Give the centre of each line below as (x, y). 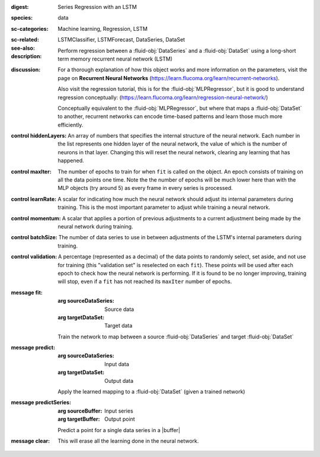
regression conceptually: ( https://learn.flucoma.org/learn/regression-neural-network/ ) (163, 97)
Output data (119, 380)
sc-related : (25, 40)
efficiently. (71, 125)
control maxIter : (31, 172)
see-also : (23, 48)
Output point (120, 419)
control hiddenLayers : (39, 136)
